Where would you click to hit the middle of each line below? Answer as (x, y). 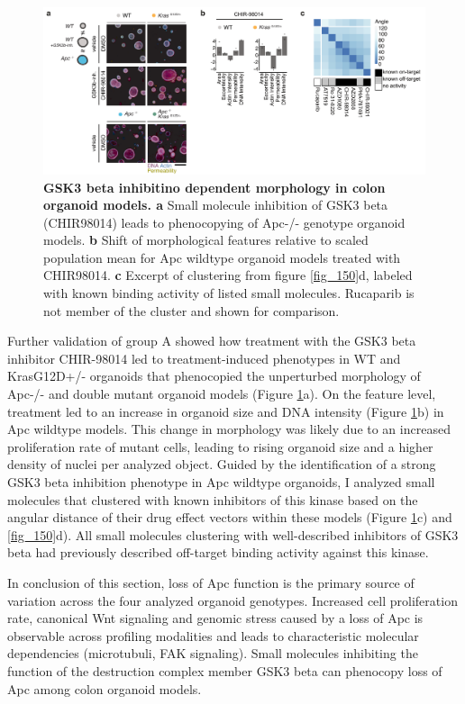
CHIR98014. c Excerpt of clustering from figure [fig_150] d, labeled (228, 275)
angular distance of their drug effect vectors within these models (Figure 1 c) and (230, 517)
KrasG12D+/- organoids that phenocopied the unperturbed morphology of (214, 376)
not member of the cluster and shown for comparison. (191, 310)
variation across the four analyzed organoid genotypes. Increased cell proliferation (232, 600)
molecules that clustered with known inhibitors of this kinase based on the (213, 499)
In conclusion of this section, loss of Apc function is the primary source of (211, 582)
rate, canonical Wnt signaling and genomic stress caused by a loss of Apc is (215, 618)
